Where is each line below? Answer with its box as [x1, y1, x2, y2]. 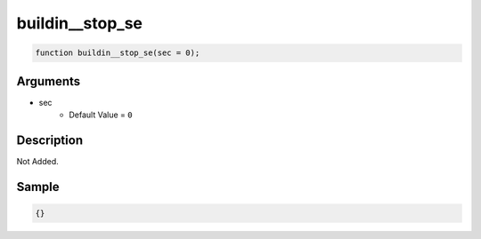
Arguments [16, 74, 81, 89]
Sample [16, 179, 60, 195]
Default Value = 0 [69, 109, 133, 120]
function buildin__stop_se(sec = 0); [35, 48, 200, 58]
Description [16, 132, 84, 147]
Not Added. [16, 155, 60, 166]
